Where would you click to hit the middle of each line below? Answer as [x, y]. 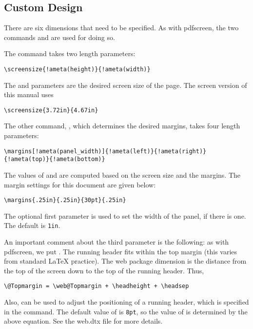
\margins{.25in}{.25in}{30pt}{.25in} [65, 200]
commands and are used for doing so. [59, 37]
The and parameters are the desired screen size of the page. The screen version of [126, 85]
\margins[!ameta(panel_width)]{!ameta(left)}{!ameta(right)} [105, 151]
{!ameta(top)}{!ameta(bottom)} [55, 159]
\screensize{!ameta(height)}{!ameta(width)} [77, 69]
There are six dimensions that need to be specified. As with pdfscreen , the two [121, 28]
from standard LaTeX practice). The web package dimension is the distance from [125, 261]
